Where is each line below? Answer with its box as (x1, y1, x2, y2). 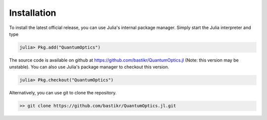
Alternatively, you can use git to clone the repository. (9, 90, 117, 96)
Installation (9, 7, 56, 18)
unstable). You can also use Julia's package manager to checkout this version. (9, 64, 169, 70)
